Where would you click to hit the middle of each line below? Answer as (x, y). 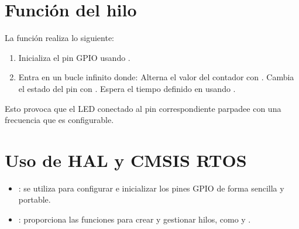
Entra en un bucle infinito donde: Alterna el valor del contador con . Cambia (156, 77)
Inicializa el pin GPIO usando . (74, 57)
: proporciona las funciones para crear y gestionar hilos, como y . (135, 219)
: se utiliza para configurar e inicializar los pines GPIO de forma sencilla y (151, 188)
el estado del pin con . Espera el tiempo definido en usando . (127, 88)
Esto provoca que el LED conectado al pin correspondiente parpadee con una (143, 108)
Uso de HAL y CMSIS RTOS (126, 160)
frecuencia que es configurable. (59, 120)
